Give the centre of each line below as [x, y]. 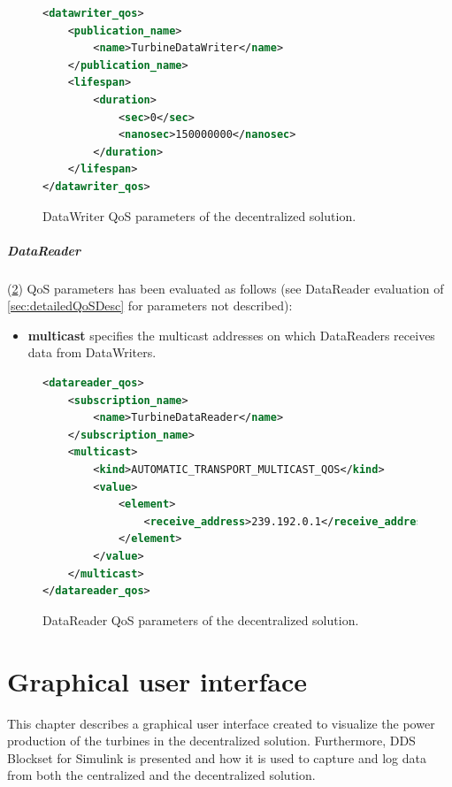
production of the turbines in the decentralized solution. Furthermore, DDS [211, 741]
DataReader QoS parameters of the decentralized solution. [201, 619]
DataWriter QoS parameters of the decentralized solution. [199, 215]
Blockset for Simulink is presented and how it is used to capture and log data [217, 757]
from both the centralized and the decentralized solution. [161, 775]
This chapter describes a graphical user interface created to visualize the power [221, 723]
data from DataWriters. [92, 352]
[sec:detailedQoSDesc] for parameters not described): [150, 306]
